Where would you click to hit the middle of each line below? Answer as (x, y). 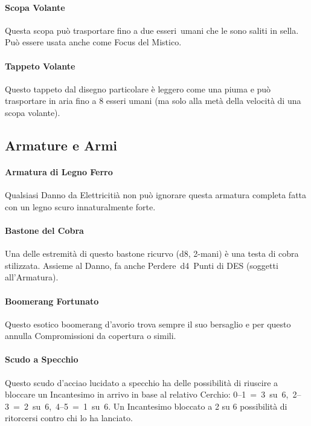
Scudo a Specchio (42, 359)
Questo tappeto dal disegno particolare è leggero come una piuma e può (138, 89)
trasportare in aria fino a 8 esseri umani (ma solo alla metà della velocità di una (153, 101)
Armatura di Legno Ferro (59, 171)
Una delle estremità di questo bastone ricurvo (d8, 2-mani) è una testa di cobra (152, 253)
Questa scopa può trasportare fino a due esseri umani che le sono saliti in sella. (152, 30)
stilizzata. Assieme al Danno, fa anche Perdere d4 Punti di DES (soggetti (142, 265)
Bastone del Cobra (44, 230)
